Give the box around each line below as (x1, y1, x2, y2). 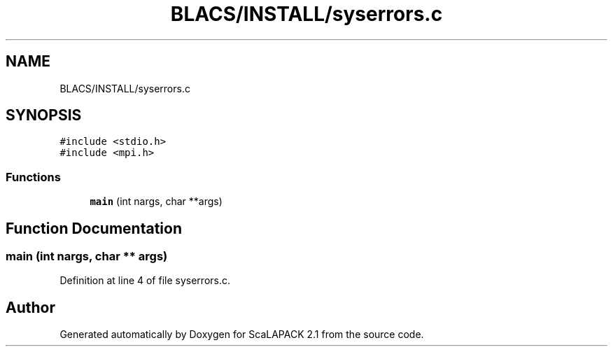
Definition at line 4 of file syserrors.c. (59, 274, 231, 287)
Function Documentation (6, 219, 182, 237)
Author (6, 298, 55, 316)
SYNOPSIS (6, 106, 82, 125)
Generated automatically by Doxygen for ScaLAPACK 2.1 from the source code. (59, 328, 424, 341)
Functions (6, 169, 61, 184)
